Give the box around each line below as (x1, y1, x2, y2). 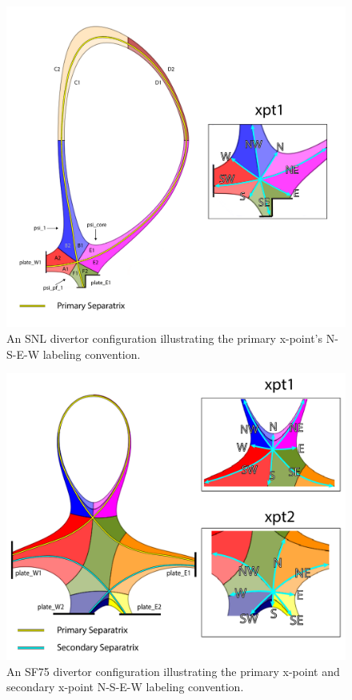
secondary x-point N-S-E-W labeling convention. (6, 678, 244, 695)
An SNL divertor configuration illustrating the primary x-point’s (6, 329, 322, 346)
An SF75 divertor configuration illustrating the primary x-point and (6, 662, 340, 679)
